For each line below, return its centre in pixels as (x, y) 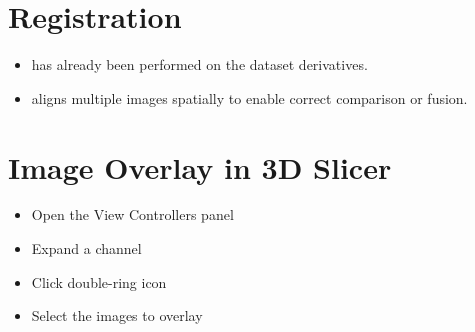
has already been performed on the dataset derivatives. (199, 64)
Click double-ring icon (99, 281)
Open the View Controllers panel (132, 214)
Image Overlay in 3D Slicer (200, 166)
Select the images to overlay (117, 315)
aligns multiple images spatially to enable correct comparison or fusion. (249, 97)
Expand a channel (86, 248)
